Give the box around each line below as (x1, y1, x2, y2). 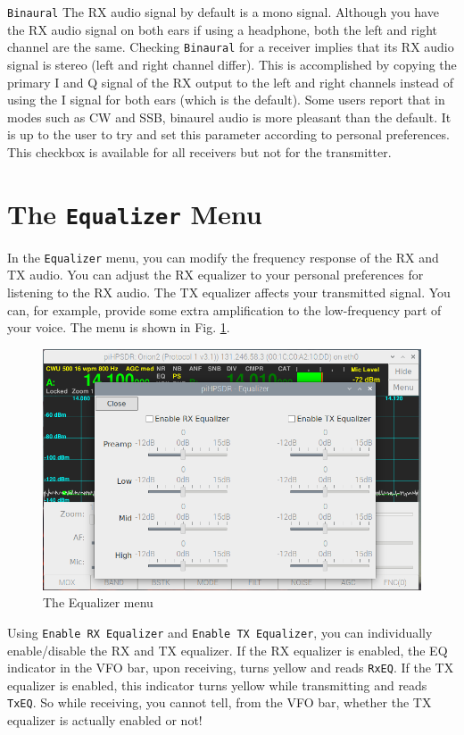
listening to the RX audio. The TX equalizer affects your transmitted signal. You (7, 282, 451, 301)
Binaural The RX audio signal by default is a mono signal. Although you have (7, 3, 439, 21)
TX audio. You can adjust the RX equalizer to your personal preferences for (7, 265, 424, 284)
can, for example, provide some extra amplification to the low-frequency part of (7, 300, 442, 319)
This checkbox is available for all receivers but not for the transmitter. (7, 142, 392, 161)
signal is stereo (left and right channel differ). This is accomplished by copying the (7, 54, 457, 73)
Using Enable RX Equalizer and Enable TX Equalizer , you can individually (7, 622, 433, 641)
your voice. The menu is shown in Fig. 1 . (7, 318, 230, 337)
